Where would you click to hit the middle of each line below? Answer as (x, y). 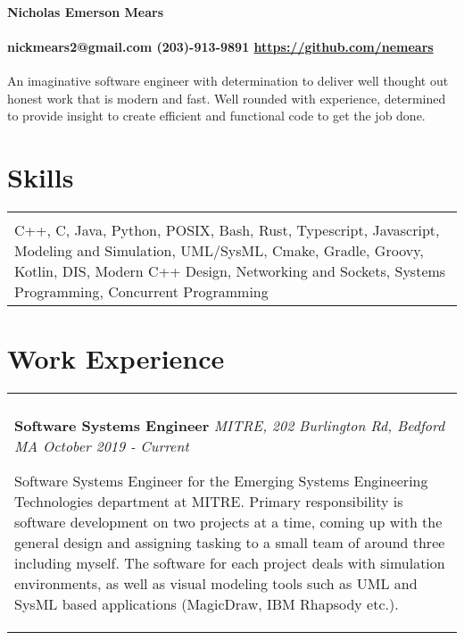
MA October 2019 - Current (102, 446)
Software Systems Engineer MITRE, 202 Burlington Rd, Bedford (230, 426)
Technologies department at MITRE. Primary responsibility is (209, 502)
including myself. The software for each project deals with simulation (230, 563)
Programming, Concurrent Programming (141, 291)
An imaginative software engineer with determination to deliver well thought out (228, 80)
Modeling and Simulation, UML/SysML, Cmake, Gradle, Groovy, (219, 250)
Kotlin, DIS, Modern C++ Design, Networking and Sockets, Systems (230, 270)
